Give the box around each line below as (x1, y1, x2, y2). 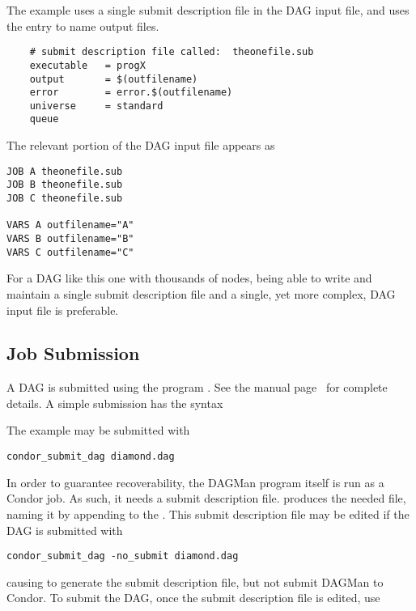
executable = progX (29, 59, 146, 71)
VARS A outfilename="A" (6, 219, 134, 231)
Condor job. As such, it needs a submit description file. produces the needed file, (6, 490, 406, 507)
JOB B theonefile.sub (6, 179, 123, 191)
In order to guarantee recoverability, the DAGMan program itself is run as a (6, 473, 384, 490)
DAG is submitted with (6, 521, 123, 538)
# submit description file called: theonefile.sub (29, 46, 314, 58)
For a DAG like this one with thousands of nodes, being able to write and (6, 269, 372, 286)
